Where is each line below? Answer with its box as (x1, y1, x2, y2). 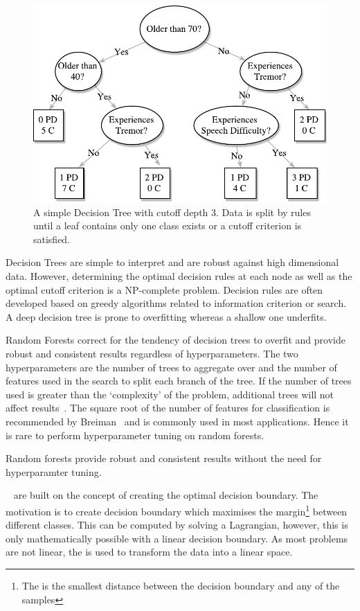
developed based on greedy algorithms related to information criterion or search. (6, 296, 347, 310)
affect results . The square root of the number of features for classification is (6, 400, 330, 415)
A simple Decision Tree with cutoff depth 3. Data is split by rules (33, 204, 311, 219)
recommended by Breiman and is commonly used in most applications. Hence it (6, 414, 349, 428)
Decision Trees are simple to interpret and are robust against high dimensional (6, 255, 339, 269)
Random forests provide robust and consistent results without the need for (6, 451, 322, 466)
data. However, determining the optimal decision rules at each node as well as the (6, 269, 352, 283)
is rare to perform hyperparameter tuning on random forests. (6, 427, 264, 442)
